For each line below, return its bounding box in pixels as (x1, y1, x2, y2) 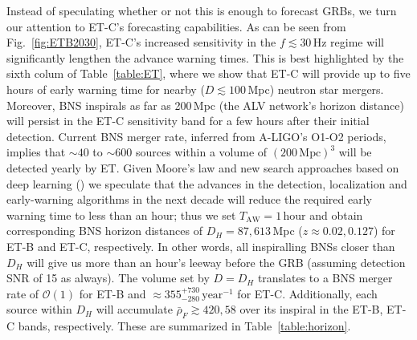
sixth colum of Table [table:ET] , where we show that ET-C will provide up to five (6, 65, 411, 82)
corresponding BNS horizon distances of (6, 222, 203, 239)
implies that (6, 144, 66, 160)
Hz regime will (313, 34, 385, 51)
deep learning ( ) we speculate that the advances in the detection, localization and (6, 175, 407, 192)
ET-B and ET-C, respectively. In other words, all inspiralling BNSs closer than (6, 237, 395, 254)
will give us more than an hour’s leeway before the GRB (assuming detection (27, 253, 406, 270)
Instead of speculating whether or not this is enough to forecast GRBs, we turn (6, 2, 397, 18)
